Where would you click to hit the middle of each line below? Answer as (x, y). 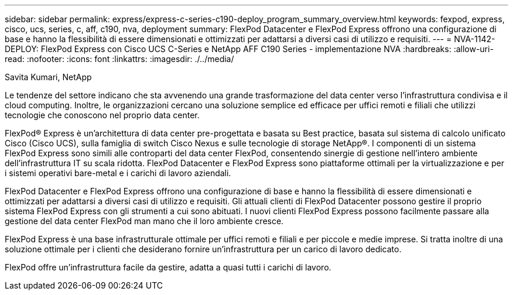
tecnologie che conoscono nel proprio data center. (102, 115)
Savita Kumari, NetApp (48, 77)
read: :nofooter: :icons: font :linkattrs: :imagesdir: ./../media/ (119, 59)
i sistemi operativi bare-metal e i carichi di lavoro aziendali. (118, 173)
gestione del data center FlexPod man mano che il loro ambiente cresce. (144, 221)
